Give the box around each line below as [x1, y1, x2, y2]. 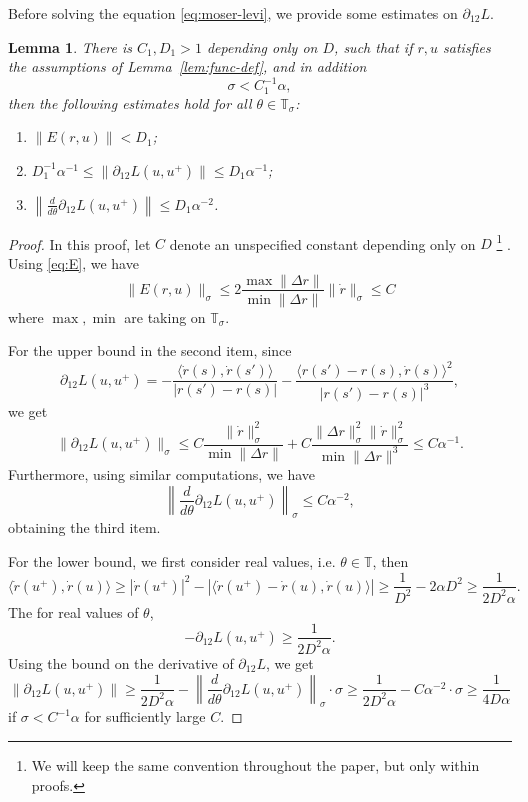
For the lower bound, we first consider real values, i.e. [8, 550, 336, 571]
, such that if [334, 36, 413, 57]
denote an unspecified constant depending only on [169, 233, 476, 254]
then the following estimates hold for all [8, 92, 252, 113]
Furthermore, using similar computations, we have [8, 463, 316, 484]
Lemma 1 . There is [8, 36, 132, 57]
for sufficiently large [84, 706, 206, 727]
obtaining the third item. [8, 517, 161, 538]
